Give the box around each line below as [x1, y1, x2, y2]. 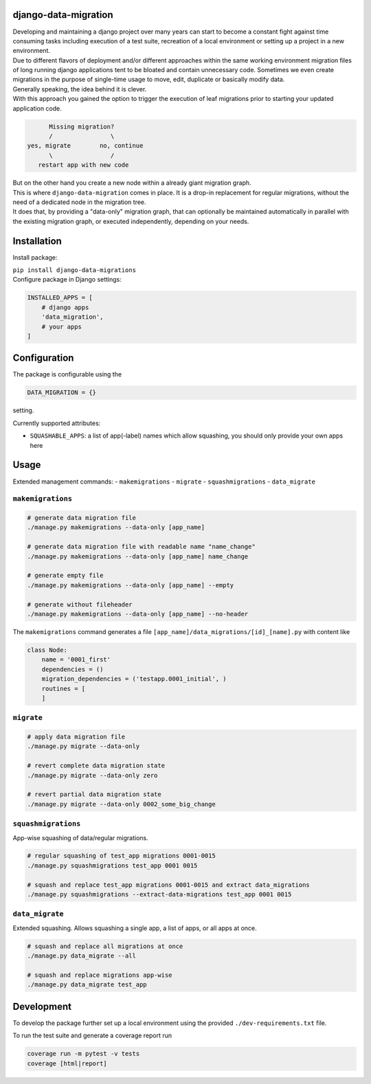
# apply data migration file [27, 733, 126, 741]
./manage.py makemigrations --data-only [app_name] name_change [27, 552, 249, 560]
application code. [12, 104, 62, 113]
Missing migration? [49, 122, 115, 131]
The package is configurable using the [12, 370, 122, 379]
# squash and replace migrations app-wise [27, 971, 172, 979]
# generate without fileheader [27, 600, 133, 608]
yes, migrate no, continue [27, 142, 144, 150]
